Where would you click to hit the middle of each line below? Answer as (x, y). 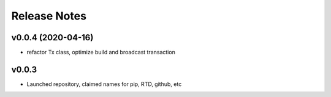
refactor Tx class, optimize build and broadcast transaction (101, 52)
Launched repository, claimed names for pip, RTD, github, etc (104, 84)
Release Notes (49, 16)
